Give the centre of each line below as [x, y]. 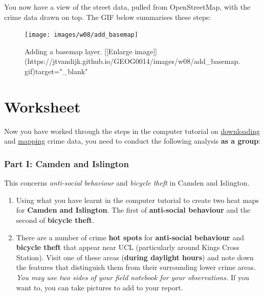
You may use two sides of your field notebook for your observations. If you [133, 277]
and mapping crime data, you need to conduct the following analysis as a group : [132, 141]
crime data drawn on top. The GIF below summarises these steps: [108, 17]
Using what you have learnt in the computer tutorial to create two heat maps [138, 200]
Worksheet [42, 106]
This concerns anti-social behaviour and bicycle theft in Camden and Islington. [127, 183]
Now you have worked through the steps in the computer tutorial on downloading [132, 131]
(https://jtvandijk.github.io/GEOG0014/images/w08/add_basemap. [133, 61]
